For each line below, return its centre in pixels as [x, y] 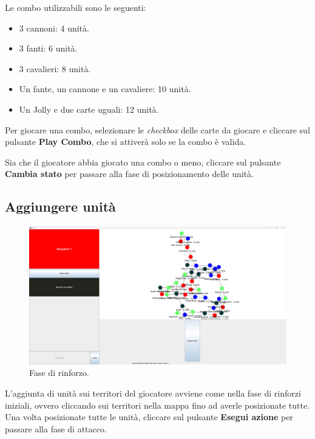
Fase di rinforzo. [59, 373]
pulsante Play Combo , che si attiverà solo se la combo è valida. [126, 142]
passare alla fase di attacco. [56, 428]
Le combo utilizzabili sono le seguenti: [76, 7]
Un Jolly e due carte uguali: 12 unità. [89, 109]
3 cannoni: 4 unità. [54, 28]
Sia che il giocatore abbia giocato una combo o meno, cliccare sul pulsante [143, 162]
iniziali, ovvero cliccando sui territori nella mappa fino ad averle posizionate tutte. [157, 405]
